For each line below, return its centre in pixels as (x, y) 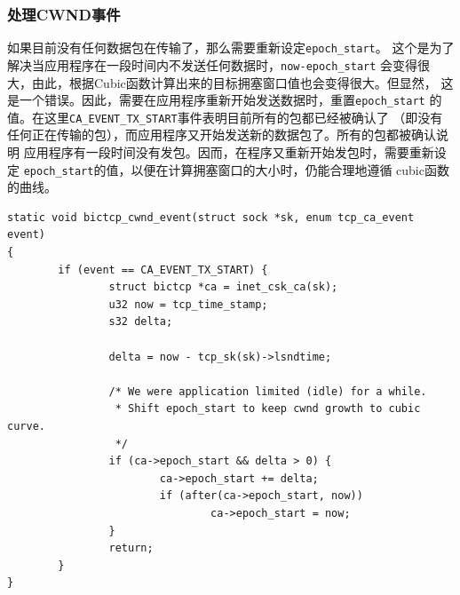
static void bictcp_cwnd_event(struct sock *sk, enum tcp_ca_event (211, 217)
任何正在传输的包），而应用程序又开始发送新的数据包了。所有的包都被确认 (222, 135)
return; (131, 548)
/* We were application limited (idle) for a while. (268, 391)
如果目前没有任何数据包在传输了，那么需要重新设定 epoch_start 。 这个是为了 (231, 48)
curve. (26, 426)
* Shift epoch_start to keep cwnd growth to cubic (268, 409)
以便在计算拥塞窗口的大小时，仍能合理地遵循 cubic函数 (290, 169)
